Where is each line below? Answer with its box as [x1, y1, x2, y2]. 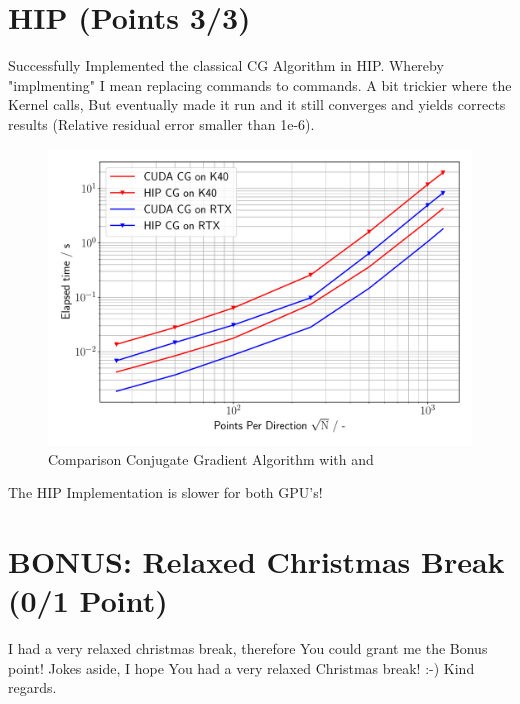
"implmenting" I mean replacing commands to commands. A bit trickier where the [8, 74, 512, 95]
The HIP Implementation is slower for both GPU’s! [8, 482, 323, 503]
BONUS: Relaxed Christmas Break [8, 540, 505, 581]
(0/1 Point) [8, 580, 168, 621]
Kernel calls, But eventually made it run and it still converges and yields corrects [8, 94, 506, 115]
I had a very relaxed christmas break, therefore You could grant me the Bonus [8, 638, 488, 659]
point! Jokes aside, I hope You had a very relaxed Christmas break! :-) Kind [8, 657, 475, 678]
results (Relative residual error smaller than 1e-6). [8, 113, 315, 134]
